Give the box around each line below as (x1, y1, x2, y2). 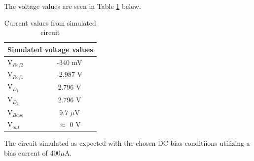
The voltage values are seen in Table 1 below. (4, 1, 141, 11)
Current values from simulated (4, 17, 96, 28)
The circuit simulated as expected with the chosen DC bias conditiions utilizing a (4, 138, 250, 148)
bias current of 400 (4, 148, 61, 158)
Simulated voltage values (7, 44, 93, 54)
